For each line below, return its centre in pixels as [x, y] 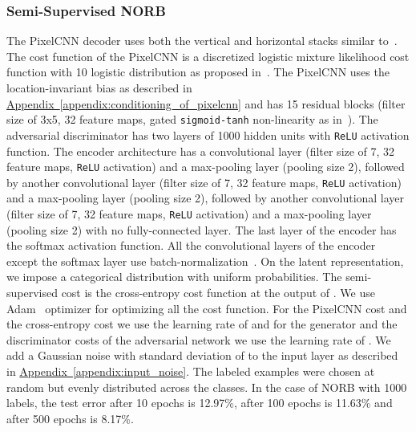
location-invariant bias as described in [99, 88]
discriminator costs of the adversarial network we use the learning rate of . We [199, 339]
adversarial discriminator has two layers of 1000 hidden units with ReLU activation [208, 134]
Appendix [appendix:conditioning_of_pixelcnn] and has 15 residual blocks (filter [206, 103]
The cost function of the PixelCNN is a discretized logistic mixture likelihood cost [208, 56]
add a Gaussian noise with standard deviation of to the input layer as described [202, 355]
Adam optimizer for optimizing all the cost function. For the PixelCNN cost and [207, 308]
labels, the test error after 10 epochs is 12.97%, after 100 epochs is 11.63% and [200, 403]
